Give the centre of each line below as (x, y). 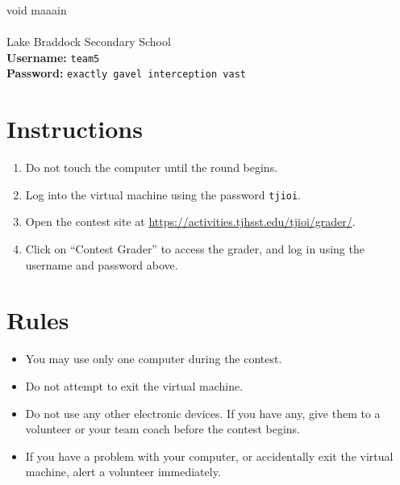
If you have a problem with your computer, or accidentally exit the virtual (209, 456)
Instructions (75, 129)
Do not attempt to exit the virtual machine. (134, 385)
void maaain (37, 10)
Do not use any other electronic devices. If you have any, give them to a (203, 413)
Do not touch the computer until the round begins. (152, 167)
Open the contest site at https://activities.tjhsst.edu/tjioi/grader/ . (190, 222)
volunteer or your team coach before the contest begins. (162, 429)
